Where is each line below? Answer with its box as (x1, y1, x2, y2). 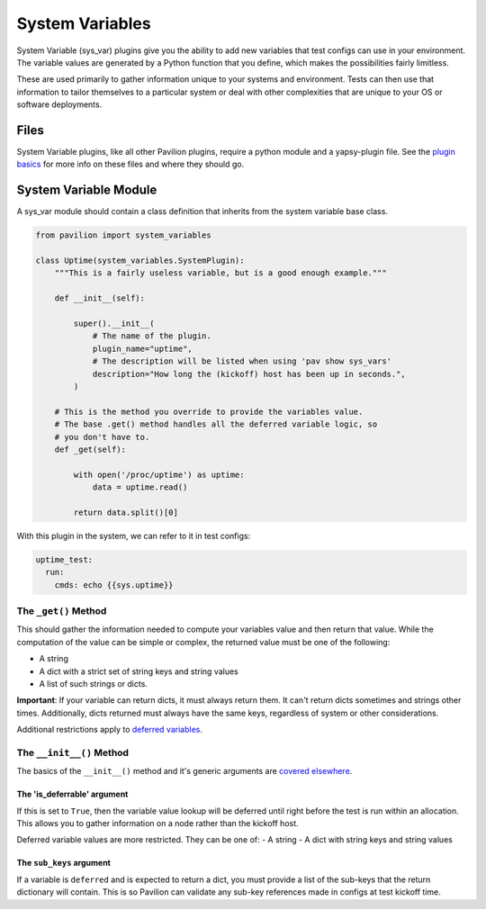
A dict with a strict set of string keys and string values (39, 666, 238, 677)
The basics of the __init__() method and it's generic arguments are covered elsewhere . (16, 766, 353, 777)
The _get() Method (16, 605, 107, 616)
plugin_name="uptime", (92, 343, 193, 354)
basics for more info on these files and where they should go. (16, 158, 245, 170)
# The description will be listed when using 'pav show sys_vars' (92, 356, 391, 366)
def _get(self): (54, 444, 126, 454)
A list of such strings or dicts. (39, 678, 148, 688)
